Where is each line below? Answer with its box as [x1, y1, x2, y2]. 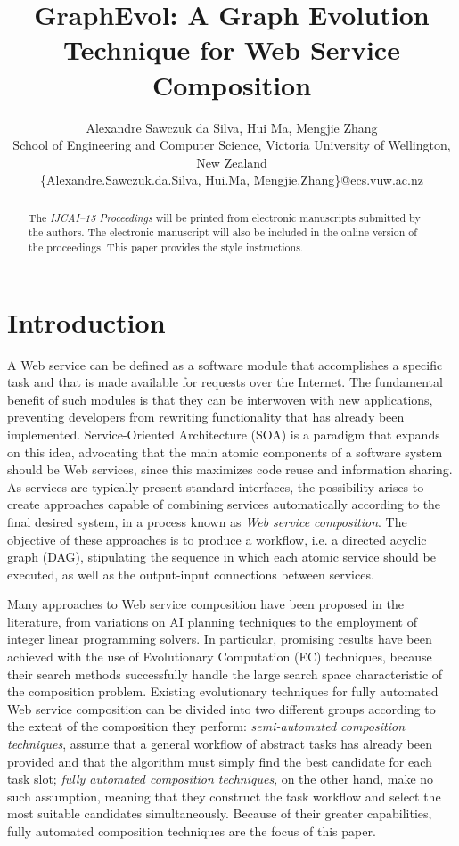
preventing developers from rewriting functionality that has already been [7, 407, 405, 426]
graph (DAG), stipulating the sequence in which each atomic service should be [7, 547, 436, 566]
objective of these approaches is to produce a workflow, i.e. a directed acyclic [7, 530, 427, 548]
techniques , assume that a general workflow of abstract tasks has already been [7, 735, 433, 753]
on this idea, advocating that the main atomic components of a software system [7, 442, 443, 461]
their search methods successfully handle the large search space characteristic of [7, 664, 443, 683]
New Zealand [196, 152, 267, 171]
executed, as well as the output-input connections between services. [7, 564, 374, 583]
